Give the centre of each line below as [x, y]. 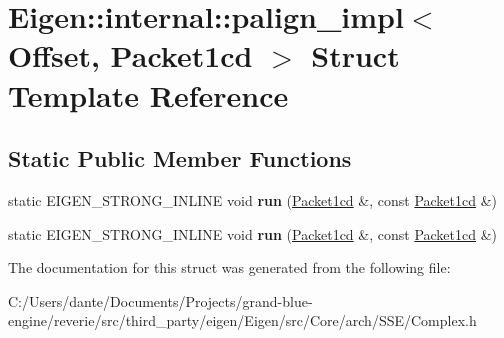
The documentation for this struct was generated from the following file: [229, 267]
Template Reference [148, 94]
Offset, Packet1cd [130, 55]
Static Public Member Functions [180, 158]
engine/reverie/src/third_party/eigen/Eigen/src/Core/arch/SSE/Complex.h [242, 320]
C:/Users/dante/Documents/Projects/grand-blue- [160, 300]
